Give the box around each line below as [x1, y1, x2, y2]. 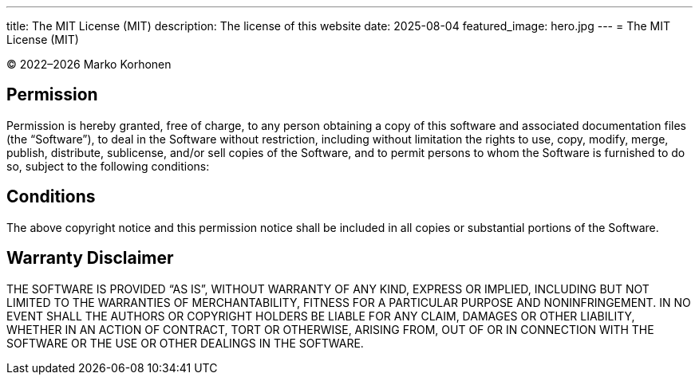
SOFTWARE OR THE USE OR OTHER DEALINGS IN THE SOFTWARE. [6, 336, 364, 350]
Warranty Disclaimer [6, 248, 174, 269]
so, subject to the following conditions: [6, 159, 210, 173]
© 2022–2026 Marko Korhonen [6, 57, 172, 71]
